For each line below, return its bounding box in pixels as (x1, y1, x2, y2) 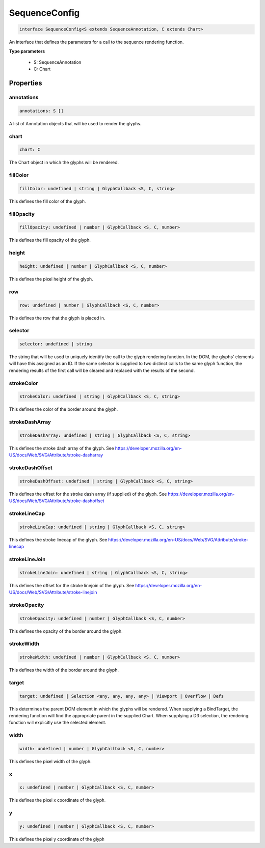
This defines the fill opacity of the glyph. (9, 237, 91, 243)
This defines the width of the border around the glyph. (9, 667, 119, 673)
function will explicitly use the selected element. (9, 720, 106, 726)
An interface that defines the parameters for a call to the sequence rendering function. (9, 39, 184, 45)
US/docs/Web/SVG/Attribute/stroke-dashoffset (9, 498, 105, 504)
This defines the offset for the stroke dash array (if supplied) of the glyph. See (9, 491, 167, 497)
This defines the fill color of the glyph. (9, 198, 86, 204)
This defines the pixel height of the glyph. (9, 276, 93, 282)
